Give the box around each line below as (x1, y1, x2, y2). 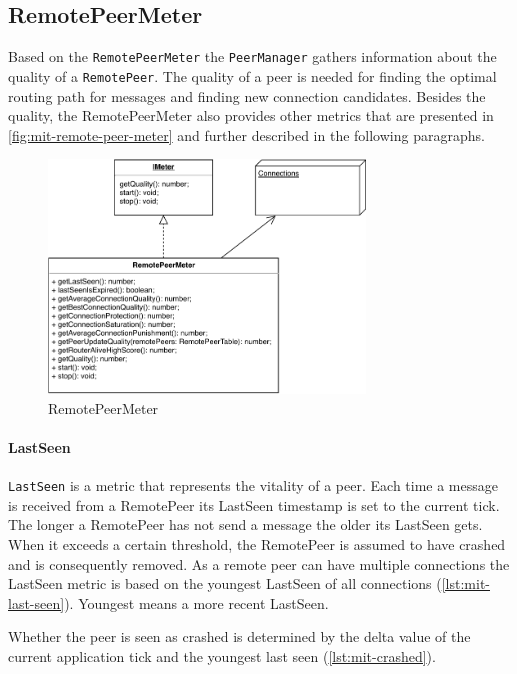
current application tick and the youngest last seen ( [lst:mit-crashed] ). (8, 646, 436, 666)
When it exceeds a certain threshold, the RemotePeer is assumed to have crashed (8, 534, 506, 555)
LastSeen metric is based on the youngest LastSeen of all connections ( (8, 573, 442, 594)
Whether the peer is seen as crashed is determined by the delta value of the (8, 626, 471, 647)
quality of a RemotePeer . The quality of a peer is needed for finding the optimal (8, 65, 497, 86)
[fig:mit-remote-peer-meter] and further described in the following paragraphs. (8, 124, 485, 145)
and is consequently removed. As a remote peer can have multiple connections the (8, 553, 510, 574)
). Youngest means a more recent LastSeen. (64, 592, 329, 613)
